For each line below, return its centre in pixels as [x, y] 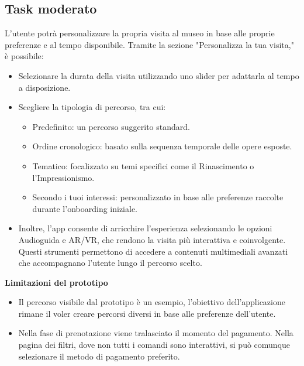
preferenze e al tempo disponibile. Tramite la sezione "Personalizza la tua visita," [149, 44]
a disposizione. [44, 87]
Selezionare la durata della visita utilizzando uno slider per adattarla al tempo [159, 75]
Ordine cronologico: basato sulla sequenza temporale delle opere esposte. [162, 146]
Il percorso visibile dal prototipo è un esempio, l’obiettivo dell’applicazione [152, 302]
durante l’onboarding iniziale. [85, 208]
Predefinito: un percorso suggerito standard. [111, 126]
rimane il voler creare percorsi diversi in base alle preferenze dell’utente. [147, 313]
